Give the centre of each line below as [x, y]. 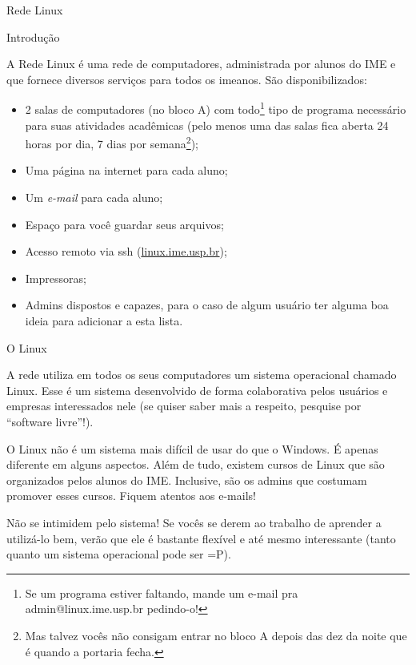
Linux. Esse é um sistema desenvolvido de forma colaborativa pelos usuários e [197, 390]
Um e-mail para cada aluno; [94, 197]
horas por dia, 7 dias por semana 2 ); [112, 142]
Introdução [33, 36]
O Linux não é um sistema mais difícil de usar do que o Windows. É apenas [192, 448]
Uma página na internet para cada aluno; [126, 170]
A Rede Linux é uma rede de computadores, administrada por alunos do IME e [201, 64]
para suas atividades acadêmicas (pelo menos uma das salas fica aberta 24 [207, 125]
